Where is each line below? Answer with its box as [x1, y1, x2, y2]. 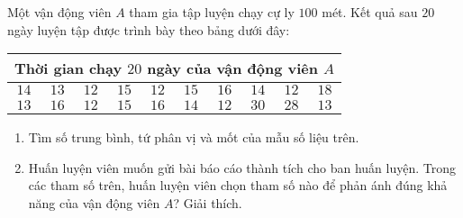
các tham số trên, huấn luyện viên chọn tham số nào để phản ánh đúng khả [28, 176, 448, 195]
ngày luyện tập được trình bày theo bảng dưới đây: [7, 20, 290, 39]
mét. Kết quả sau [322, 3, 418, 21]
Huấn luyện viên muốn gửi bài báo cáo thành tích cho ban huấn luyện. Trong [28, 158, 456, 177]
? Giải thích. [173, 193, 242, 212]
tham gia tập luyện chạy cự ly [129, 3, 295, 21]
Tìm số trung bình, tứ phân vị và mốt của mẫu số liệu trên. [28, 128, 359, 147]
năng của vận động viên [28, 193, 160, 212]
